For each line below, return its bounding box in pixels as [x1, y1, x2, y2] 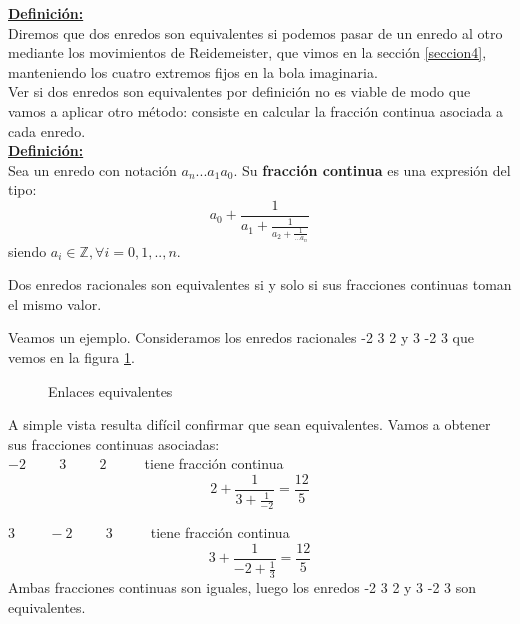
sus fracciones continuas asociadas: [8, 433, 220, 454]
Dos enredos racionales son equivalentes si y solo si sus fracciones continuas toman [8, 274, 512, 295]
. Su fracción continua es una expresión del [233, 159, 511, 180]
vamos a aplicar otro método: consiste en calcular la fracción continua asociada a [8, 100, 504, 121]
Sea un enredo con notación [8, 159, 177, 180]
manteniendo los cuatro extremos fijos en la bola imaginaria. [8, 61, 378, 82]
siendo [8, 240, 47, 261]
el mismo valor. [8, 293, 102, 314]
